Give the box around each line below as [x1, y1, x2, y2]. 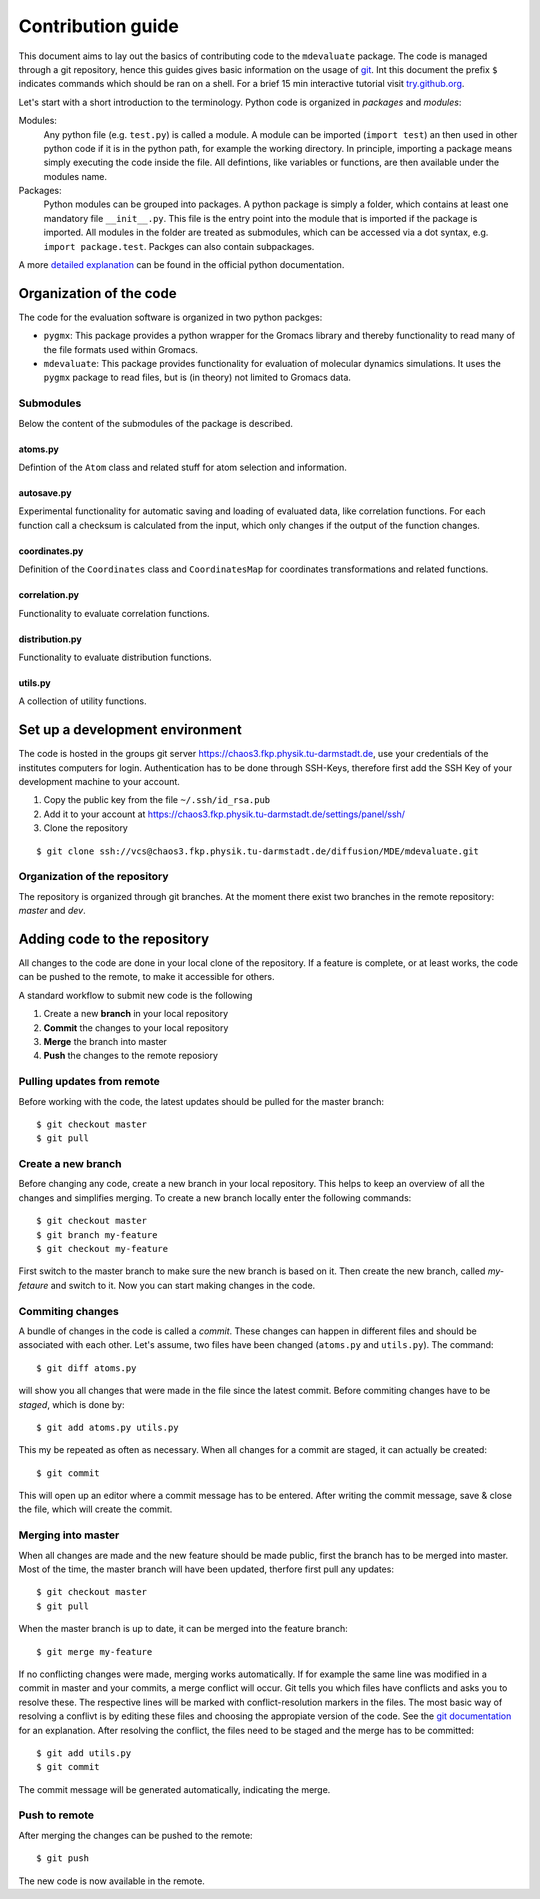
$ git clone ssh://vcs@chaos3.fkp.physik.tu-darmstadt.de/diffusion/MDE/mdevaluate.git [36, 845, 480, 857]
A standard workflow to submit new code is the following [18, 989, 253, 1001]
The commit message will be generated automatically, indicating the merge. [18, 1783, 331, 1795]
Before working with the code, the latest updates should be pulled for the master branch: [18, 1095, 385, 1107]
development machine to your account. [18, 776, 180, 788]
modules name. [43, 170, 107, 182]
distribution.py [18, 633, 82, 645]
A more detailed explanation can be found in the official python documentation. [18, 259, 345, 271]
